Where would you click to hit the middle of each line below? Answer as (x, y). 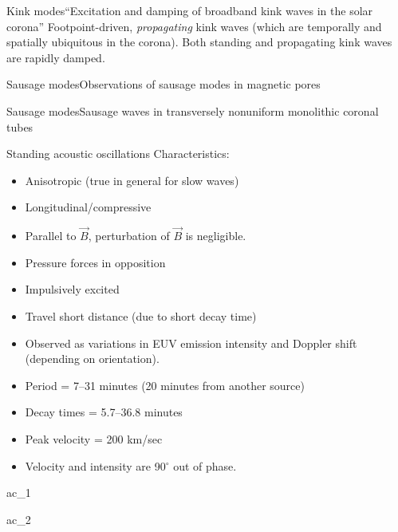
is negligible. (216, 236)
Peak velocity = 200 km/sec (94, 438)
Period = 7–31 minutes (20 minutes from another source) (165, 385)
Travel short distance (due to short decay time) (141, 315)
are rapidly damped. (56, 57)
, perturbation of (129, 236)
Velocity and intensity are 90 (95, 465)
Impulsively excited (72, 289)
